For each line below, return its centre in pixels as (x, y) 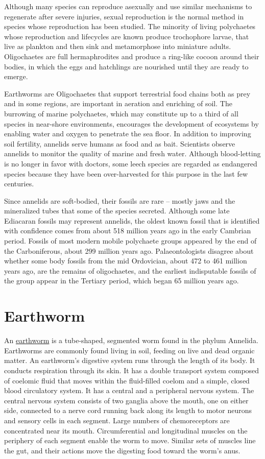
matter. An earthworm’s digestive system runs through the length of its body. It (130, 360)
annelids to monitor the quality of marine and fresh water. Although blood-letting (132, 153)
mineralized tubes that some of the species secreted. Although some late (117, 211)
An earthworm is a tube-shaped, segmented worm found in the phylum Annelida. (131, 340)
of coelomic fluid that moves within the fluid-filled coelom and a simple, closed (127, 380)
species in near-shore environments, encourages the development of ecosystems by (131, 123)
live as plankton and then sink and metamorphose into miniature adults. (118, 46)
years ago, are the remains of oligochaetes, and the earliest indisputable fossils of (130, 270)
